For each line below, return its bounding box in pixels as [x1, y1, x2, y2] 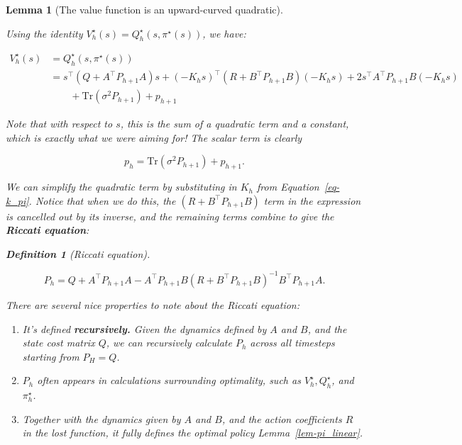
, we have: [202, 26, 246, 40]
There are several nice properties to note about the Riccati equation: [6, 297, 300, 312]
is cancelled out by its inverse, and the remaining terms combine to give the [6, 208, 334, 223]
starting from [22, 349, 79, 364]
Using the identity [6, 26, 83, 40]
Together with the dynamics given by [22, 411, 181, 426]
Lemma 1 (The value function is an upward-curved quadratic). [6, 2, 283, 16]
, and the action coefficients [221, 411, 342, 426]
